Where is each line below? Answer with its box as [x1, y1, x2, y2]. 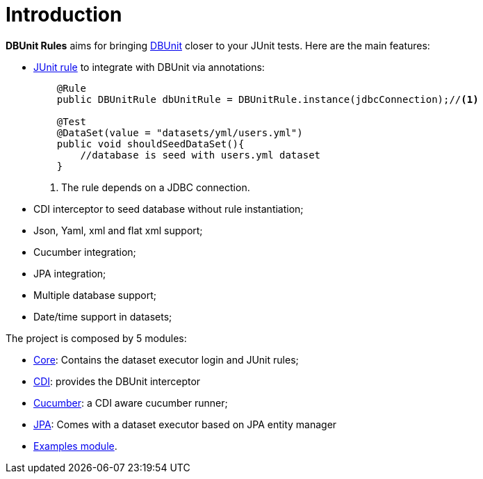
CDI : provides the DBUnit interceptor [33, 375, 201, 387]
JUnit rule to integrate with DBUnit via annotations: [33, 60, 265, 73]
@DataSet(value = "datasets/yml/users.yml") [56, 127, 303, 138]
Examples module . [33, 439, 117, 452]
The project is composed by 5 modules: [6, 332, 187, 344]
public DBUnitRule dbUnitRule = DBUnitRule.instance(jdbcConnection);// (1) [56, 93, 479, 105]
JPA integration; [33, 267, 106, 279]
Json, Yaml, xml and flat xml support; [33, 224, 203, 236]
